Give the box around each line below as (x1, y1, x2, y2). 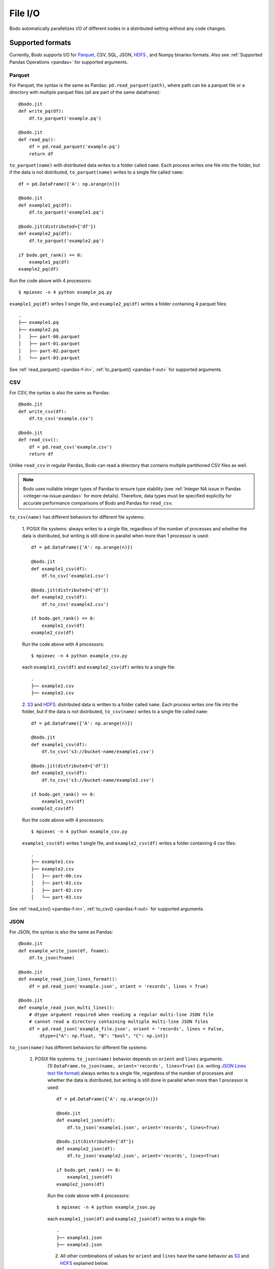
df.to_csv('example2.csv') (41, 602, 109, 607)
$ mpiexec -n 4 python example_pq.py (18, 289, 113, 295)
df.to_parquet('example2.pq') (28, 238, 104, 244)
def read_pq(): (18, 137, 56, 142)
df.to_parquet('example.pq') (28, 115, 101, 121)
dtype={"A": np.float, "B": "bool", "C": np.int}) (40, 1033, 168, 1039)
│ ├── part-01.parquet (18, 341, 80, 347)
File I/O (9, 8, 40, 19)
